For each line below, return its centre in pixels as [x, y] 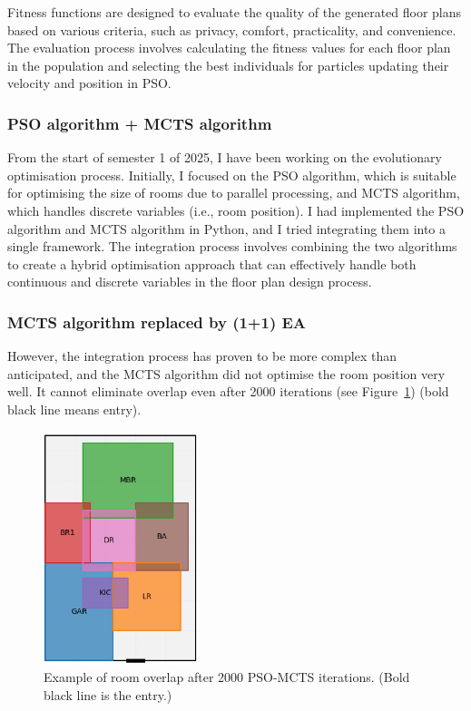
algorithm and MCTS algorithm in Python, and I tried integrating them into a [227, 228]
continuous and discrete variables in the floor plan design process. [190, 282]
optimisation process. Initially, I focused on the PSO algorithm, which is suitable [232, 175]
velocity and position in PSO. [89, 83]
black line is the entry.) [108, 694]
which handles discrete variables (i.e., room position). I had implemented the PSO [236, 210]
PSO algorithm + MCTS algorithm [140, 123]
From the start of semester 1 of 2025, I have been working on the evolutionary [225, 157]
